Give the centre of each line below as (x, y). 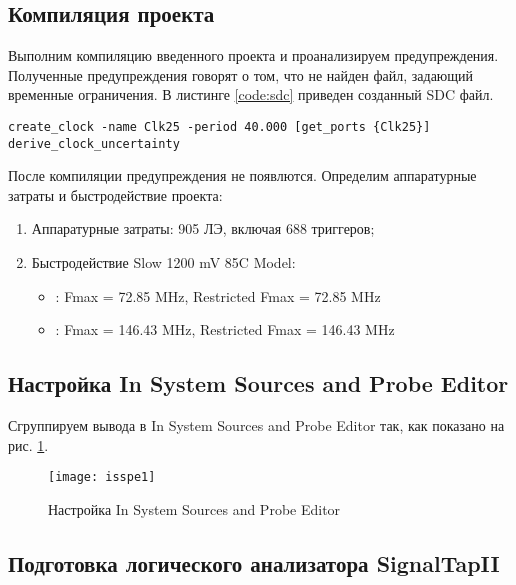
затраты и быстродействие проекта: (115, 194)
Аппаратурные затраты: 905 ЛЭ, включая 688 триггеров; (203, 228)
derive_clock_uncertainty (94, 143)
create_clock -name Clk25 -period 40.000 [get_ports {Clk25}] (219, 126)
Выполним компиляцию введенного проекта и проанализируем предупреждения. (253, 55)
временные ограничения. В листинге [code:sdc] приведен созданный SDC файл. (251, 94)
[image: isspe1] (102, 477)
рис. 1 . (28, 444)
